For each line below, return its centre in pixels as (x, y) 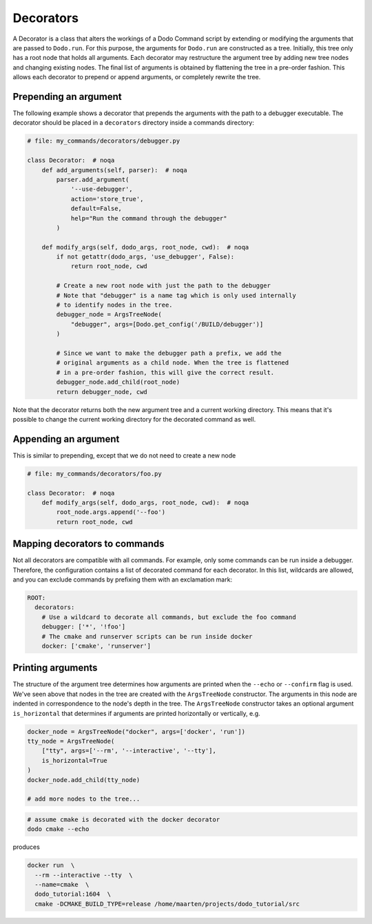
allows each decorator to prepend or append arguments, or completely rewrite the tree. (137, 77)
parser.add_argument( (93, 179)
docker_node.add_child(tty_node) (84, 780)
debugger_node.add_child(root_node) (118, 382)
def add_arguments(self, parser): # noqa (114, 170)
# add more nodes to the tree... (84, 799)
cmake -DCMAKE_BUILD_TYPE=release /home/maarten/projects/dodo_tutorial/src (167, 904)
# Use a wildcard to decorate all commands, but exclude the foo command (169, 617)
